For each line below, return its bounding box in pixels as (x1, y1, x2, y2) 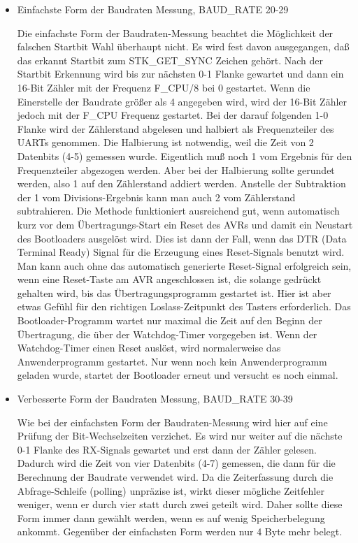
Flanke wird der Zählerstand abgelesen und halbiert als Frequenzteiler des (17, 121, 334, 136)
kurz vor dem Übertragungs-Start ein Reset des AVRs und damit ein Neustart (17, 217, 353, 231)
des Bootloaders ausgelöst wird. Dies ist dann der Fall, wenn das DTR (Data (17, 231, 347, 245)
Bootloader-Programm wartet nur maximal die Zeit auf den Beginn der (17, 313, 322, 328)
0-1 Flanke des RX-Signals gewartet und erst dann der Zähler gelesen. (17, 442, 317, 456)
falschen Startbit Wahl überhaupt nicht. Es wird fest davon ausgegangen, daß (17, 39, 350, 54)
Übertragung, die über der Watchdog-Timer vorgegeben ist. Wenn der (17, 326, 317, 341)
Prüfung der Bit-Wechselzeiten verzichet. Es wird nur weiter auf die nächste (17, 428, 343, 443)
